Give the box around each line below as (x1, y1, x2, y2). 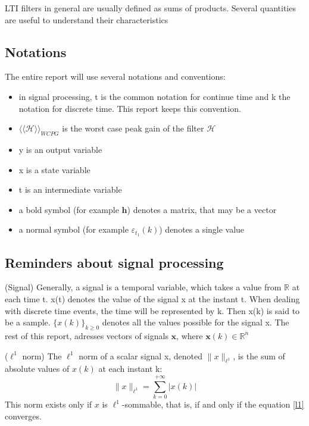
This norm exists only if (5, 398, 92, 411)
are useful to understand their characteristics (5, 13, 168, 26)
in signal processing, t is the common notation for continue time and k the (18, 90, 291, 102)
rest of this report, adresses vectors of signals (5, 329, 168, 342)
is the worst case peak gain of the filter (62, 122, 204, 134)
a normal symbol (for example (18, 223, 129, 236)
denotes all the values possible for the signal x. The (102, 316, 289, 328)
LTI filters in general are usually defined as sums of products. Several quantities (5, 2, 296, 14)
